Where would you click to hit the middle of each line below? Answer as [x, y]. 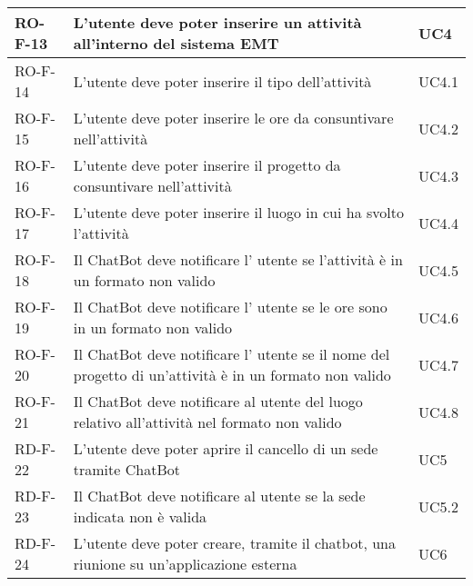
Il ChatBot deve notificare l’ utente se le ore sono [230, 307]
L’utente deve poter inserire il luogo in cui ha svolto [238, 212]
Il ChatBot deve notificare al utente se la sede [219, 496]
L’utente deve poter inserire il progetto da [207, 165]
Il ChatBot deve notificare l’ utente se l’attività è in [238, 259]
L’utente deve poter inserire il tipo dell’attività [222, 81]
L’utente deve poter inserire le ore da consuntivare [233, 118]
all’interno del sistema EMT [176, 43]
